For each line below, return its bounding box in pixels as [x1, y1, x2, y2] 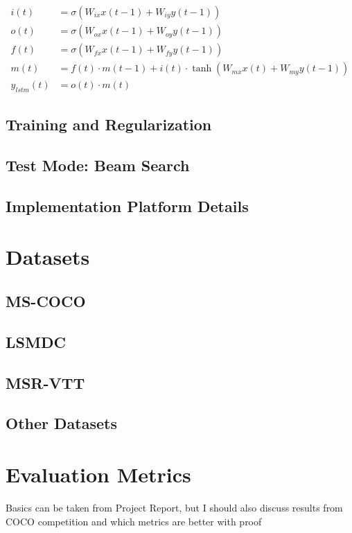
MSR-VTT [6, 372, 85, 393]
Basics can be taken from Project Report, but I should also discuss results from [6, 500, 343, 514]
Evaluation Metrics [6, 460, 191, 488]
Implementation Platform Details [6, 195, 249, 216]
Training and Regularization [6, 114, 212, 135]
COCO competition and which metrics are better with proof [6, 514, 262, 528]
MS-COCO [6, 290, 86, 312]
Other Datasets [6, 412, 117, 434]
